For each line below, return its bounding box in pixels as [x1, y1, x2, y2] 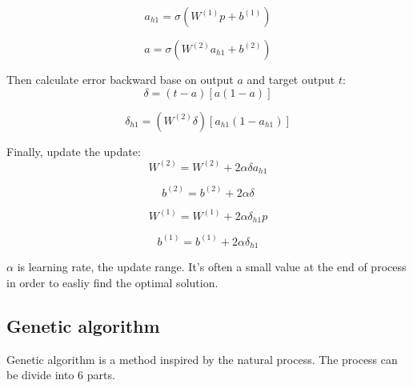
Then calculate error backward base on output [6, 71, 234, 87]
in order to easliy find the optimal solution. [6, 274, 219, 290]
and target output [247, 71, 335, 87]
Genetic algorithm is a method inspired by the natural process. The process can [6, 350, 398, 367]
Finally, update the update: [6, 142, 141, 159]
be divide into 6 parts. [6, 366, 115, 383]
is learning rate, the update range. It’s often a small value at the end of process [17, 258, 407, 275]
